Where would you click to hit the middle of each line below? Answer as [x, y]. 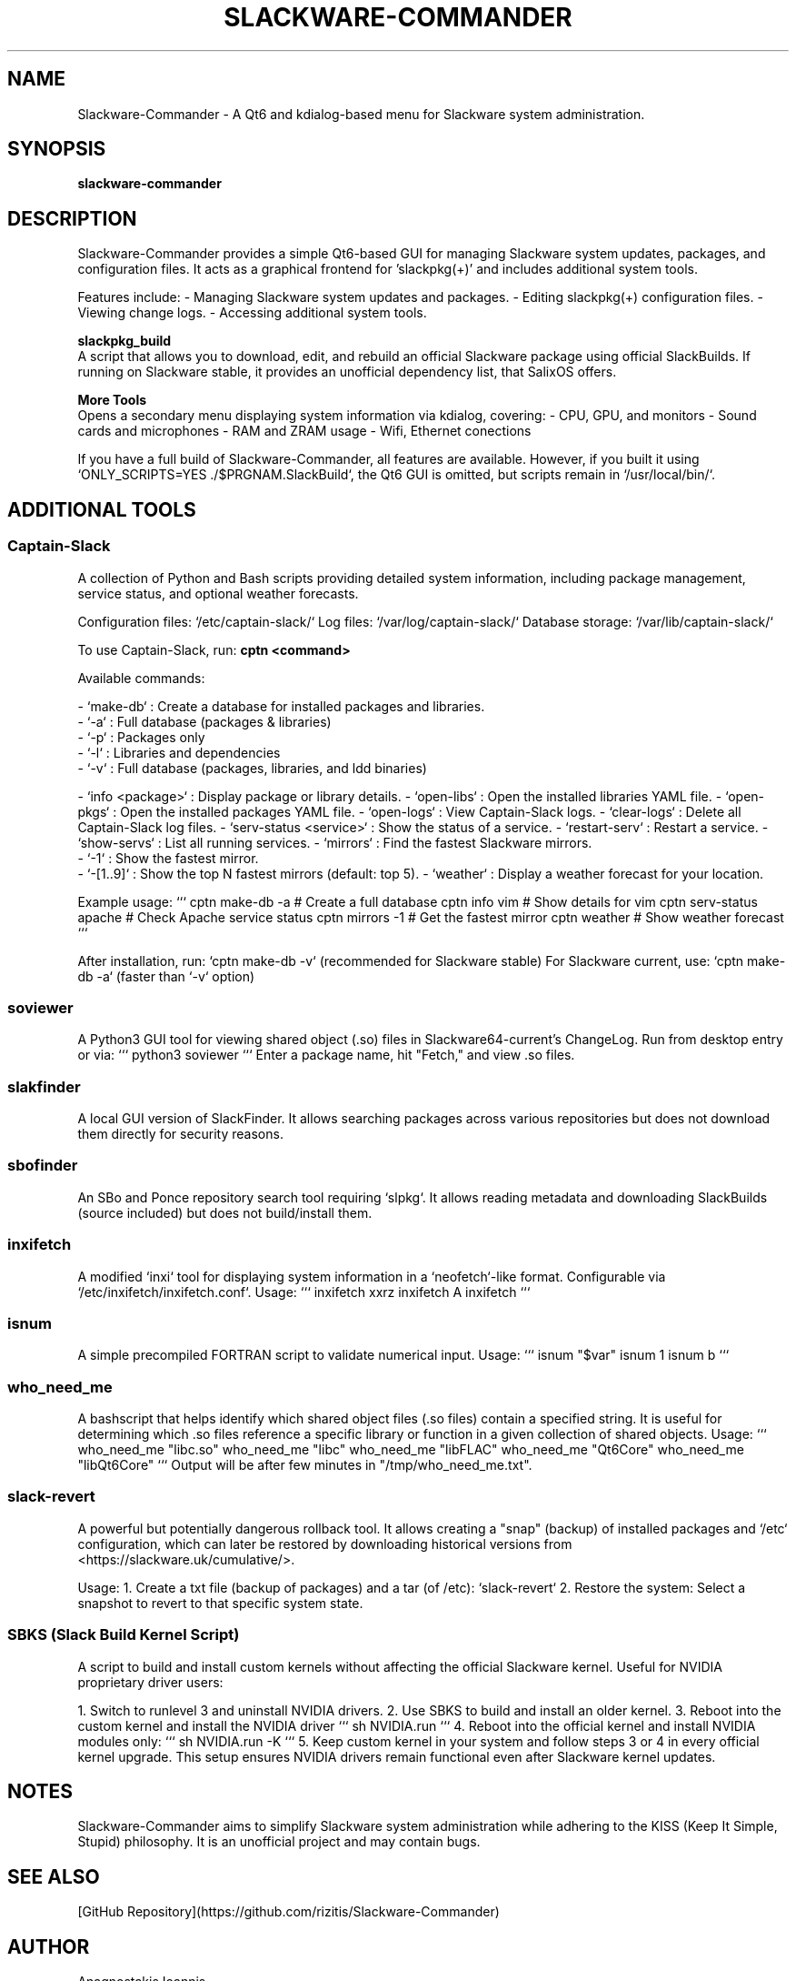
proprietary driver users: [150, 1682]
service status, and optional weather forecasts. [218, 593]
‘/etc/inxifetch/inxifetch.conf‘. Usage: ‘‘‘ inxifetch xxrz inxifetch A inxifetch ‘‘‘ [304, 1292]
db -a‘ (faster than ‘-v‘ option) [166, 976]
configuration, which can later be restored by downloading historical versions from [325, 1544]
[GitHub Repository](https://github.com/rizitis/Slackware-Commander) [289, 1912]
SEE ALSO [54, 1876]
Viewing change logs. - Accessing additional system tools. [252, 313]
